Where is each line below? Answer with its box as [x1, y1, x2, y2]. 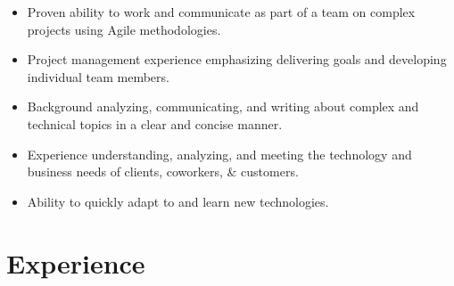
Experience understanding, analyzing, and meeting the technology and [27, 144, 412, 163]
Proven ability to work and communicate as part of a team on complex [27, 3, 416, 20]
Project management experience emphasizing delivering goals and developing [27, 50, 447, 69]
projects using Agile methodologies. [27, 20, 221, 38]
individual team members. [27, 67, 169, 86]
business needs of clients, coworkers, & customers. [27, 162, 299, 181]
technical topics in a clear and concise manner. [27, 114, 283, 133]
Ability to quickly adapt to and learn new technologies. [27, 192, 329, 210]
